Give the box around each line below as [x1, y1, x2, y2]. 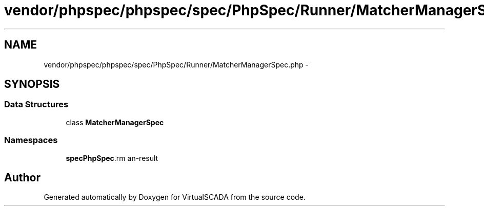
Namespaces [4, 135, 58, 146]
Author [4, 171, 41, 184]
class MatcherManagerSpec [66, 118, 164, 127]
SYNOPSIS [4, 78, 60, 91]
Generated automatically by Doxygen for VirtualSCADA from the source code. [44, 193, 306, 202]
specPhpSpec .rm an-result [66, 153, 158, 162]
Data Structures [4, 99, 69, 110]
